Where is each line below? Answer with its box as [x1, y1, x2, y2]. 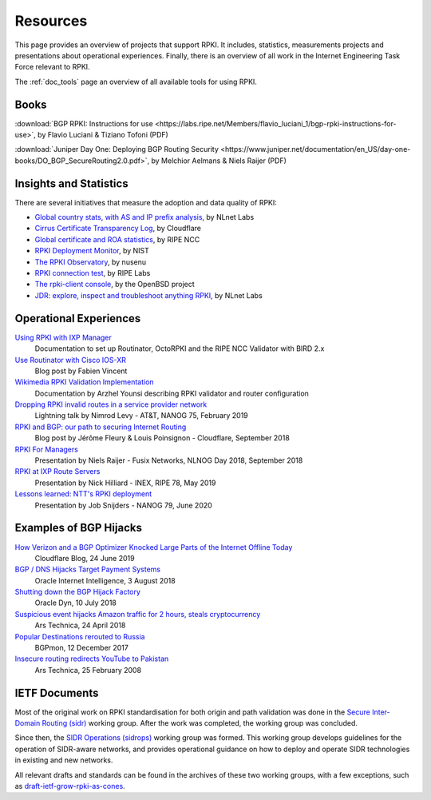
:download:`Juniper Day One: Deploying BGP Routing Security [14, 145, 219, 154]
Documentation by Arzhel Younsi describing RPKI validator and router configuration [34, 388, 309, 398]
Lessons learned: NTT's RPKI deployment [14, 489, 152, 499]
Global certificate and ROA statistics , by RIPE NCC [34, 234, 200, 244]
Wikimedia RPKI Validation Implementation [14, 377, 155, 387]
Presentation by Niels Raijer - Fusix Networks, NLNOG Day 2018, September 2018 [34, 456, 303, 465]
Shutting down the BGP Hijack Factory [14, 587, 141, 597]
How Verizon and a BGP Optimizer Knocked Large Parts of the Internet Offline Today [14, 542, 293, 551]
